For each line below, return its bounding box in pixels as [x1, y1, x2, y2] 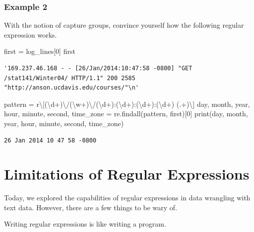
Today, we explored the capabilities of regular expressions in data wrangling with [4, 192, 251, 203]
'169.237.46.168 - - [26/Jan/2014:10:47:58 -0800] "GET [4, 65, 192, 72]
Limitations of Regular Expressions [4, 164, 250, 184]
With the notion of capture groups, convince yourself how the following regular [4, 20, 244, 30]
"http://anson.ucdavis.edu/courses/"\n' [4, 84, 139, 92]
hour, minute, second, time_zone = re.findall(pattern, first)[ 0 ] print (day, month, [4, 108, 248, 119]
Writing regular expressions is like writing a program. [4, 219, 166, 229]
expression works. [4, 29, 57, 40]
